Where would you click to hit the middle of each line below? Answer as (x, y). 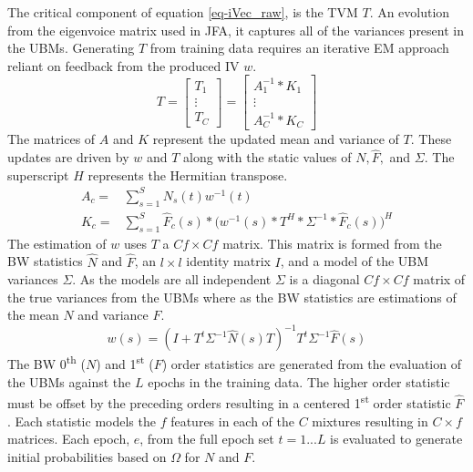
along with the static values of (267, 157)
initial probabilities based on (87, 456)
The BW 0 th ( (46, 363)
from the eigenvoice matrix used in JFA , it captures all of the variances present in (236, 30)
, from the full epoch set (207, 439)
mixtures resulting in (370, 421)
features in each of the (232, 421)
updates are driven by (68, 157)
